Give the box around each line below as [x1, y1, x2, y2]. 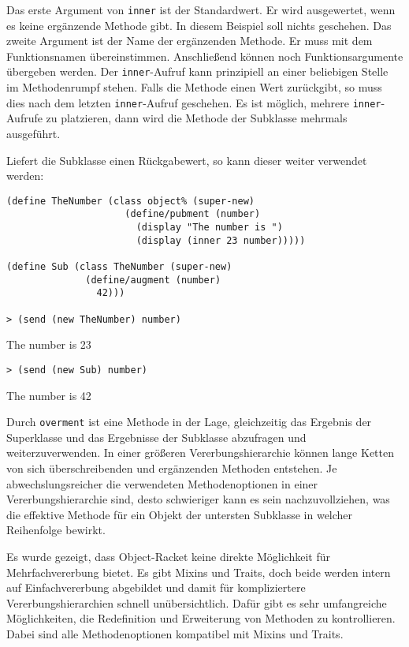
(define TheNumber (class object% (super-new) [6, 195, 255, 207]
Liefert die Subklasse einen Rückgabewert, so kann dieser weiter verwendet [6, 151, 367, 168]
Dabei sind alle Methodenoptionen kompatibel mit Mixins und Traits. [6, 625, 344, 641]
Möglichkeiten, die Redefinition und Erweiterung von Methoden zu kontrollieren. [6, 610, 396, 626]
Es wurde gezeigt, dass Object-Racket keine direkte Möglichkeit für [6, 548, 330, 564]
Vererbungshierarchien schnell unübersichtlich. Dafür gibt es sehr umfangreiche [6, 594, 387, 611]
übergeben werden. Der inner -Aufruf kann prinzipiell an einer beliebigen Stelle [6, 63, 389, 80]
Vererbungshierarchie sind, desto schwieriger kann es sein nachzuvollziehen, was [6, 491, 390, 507]
